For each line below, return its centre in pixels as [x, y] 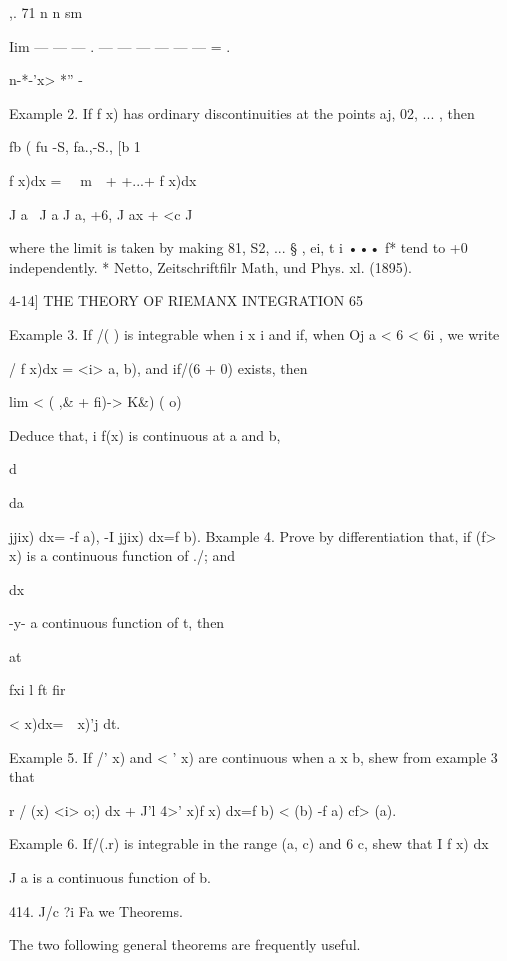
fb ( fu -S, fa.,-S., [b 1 [75, 146]
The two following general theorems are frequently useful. [185, 944]
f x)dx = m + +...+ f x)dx [103, 179]
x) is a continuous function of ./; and [122, 555]
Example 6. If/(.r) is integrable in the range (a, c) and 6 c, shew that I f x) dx [249, 843]
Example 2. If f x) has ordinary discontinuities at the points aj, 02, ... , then [242, 112]
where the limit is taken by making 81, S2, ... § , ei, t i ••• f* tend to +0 [238, 247]
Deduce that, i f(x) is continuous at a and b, [145, 434]
